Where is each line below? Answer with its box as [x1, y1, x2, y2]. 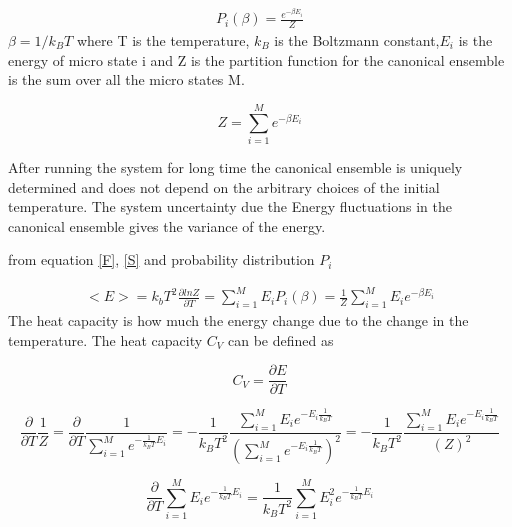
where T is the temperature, [76, 30, 250, 51]
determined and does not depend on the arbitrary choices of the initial [8, 176, 440, 197]
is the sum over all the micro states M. [8, 69, 245, 90]
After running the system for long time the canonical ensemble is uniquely [8, 156, 463, 177]
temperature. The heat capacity [8, 329, 203, 350]
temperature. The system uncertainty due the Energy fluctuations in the [8, 196, 452, 217]
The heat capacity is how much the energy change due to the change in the [8, 310, 469, 331]
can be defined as [227, 329, 334, 350]
